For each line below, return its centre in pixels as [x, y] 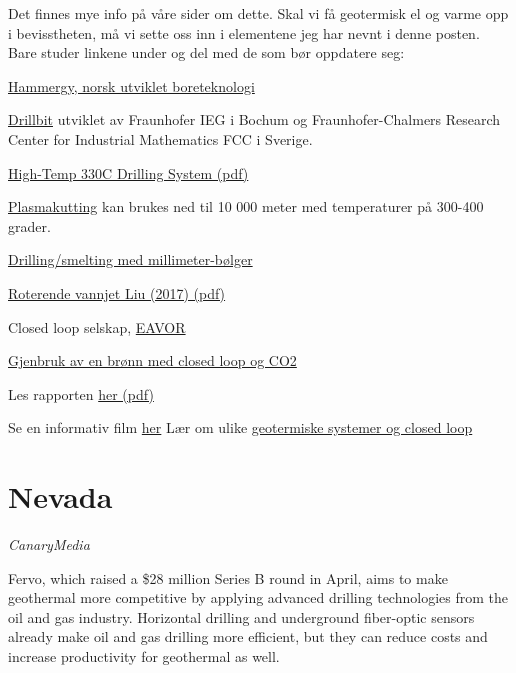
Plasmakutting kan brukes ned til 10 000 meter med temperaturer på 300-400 [246, 206]
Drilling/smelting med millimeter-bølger [130, 259]
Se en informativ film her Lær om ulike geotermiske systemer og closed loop [240, 427]
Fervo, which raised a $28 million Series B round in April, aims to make [228, 577]
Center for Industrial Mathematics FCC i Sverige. [160, 138]
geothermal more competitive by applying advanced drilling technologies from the [258, 597]
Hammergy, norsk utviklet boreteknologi [131, 85]
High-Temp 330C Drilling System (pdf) [128, 172]
